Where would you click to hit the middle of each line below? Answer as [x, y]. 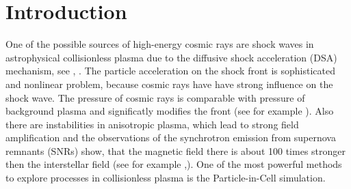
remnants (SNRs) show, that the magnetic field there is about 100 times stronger [175, 150]
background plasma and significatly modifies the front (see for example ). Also [170, 111]
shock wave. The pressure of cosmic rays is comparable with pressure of [155, 97]
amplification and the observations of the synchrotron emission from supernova [171, 137]
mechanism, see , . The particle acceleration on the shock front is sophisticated [170, 71]
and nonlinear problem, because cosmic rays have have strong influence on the [169, 84]
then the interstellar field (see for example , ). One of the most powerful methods [174, 164]
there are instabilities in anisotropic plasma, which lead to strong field [152, 124]
